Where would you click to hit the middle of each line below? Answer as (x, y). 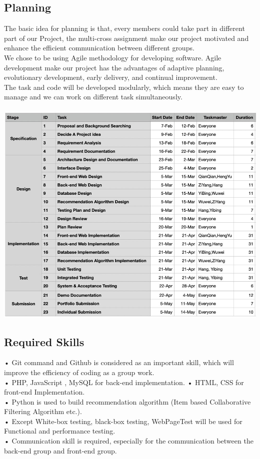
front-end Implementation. (44, 392)
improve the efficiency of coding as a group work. (79, 372)
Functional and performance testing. (60, 431)
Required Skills (44, 341)
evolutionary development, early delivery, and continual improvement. (111, 77)
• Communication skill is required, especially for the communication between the (129, 441)
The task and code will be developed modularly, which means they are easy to (124, 87)
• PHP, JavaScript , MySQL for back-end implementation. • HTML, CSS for (124, 382)
